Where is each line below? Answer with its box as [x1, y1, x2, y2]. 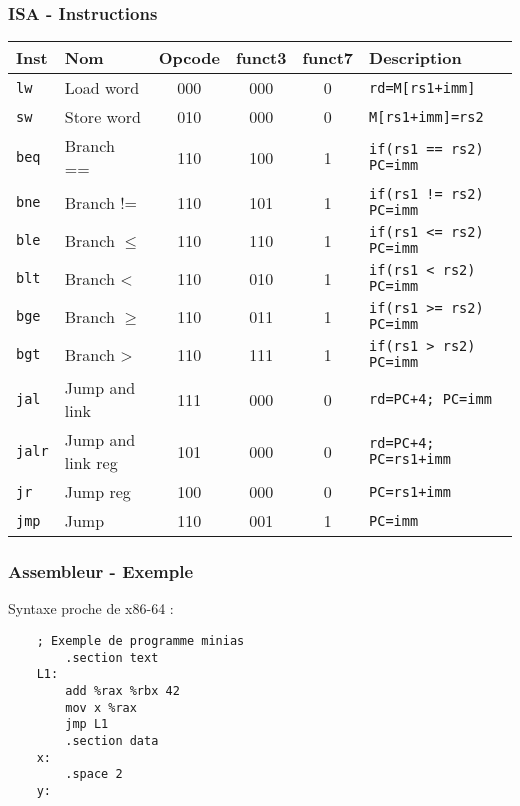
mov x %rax [65, 700, 137, 715]
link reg [64, 451, 118, 475]
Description [369, 46, 462, 70]
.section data [65, 733, 159, 748]
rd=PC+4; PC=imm [369, 391, 492, 408]
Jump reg [64, 480, 131, 504]
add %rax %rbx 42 [65, 684, 180, 698]
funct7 [302, 46, 354, 70]
